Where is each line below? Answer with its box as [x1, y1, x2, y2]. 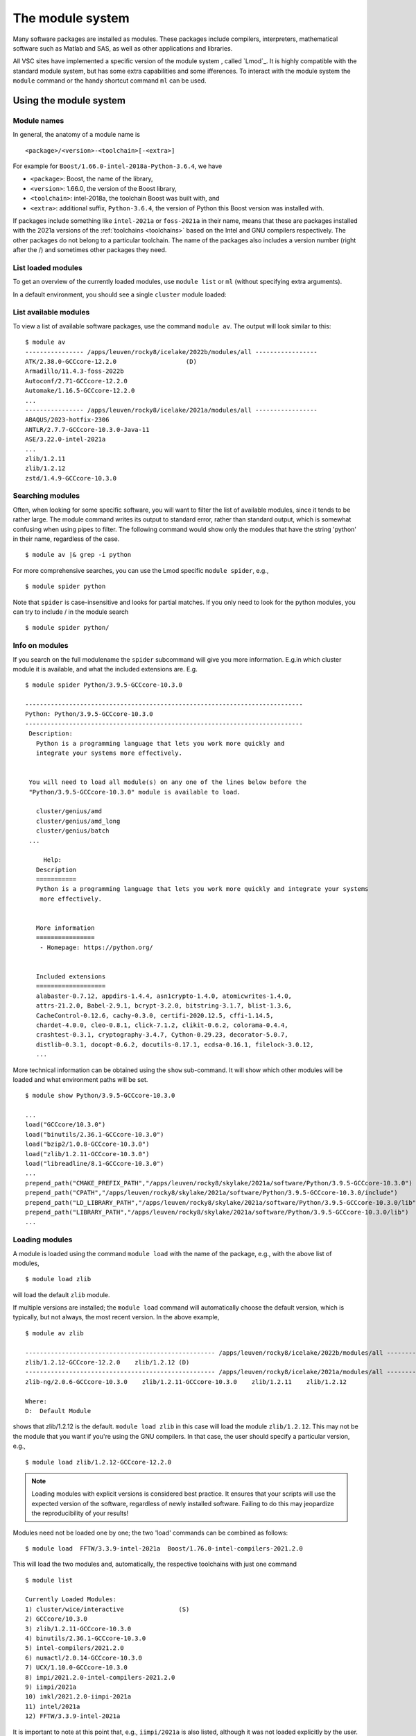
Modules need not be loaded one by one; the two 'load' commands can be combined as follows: [12, 1528, 288, 1537]
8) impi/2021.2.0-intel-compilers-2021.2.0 [25, 1674, 175, 1681]
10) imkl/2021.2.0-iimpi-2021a [25, 1693, 132, 1701]
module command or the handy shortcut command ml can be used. [12, 76, 207, 85]
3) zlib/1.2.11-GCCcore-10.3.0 [25, 1625, 132, 1633]
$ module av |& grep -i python [25, 551, 132, 559]
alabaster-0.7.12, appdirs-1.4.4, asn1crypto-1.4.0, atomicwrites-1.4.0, [35, 992, 293, 1000]
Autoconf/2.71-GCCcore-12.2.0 [25, 377, 128, 385]
